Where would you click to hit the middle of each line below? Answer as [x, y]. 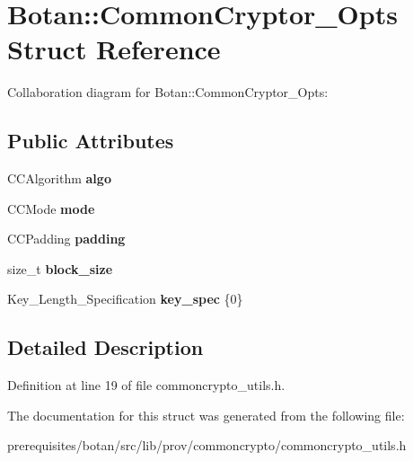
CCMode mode [51, 208]
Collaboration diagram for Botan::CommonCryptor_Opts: [168, 92]
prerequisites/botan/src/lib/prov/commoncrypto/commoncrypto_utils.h [207, 445]
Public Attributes [91, 141]
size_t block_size [60, 268]
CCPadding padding [66, 239]
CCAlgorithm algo [59, 178]
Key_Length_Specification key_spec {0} [125, 299]
